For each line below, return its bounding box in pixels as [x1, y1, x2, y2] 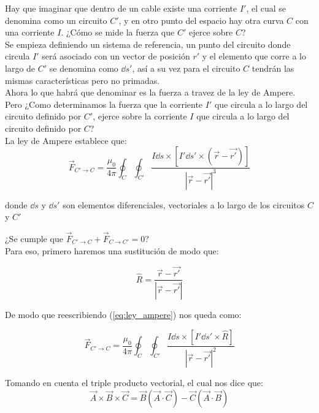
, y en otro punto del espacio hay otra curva [118, 13, 284, 26]
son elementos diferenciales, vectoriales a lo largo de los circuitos [63, 198, 305, 211]
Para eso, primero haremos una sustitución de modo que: [5, 244, 219, 257]
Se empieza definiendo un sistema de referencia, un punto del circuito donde [5, 37, 291, 50]
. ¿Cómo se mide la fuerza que [61, 26, 175, 39]
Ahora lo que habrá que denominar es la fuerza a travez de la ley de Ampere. [5, 86, 296, 99]
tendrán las [252, 61, 294, 74]
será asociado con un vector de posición [42, 50, 190, 63]
